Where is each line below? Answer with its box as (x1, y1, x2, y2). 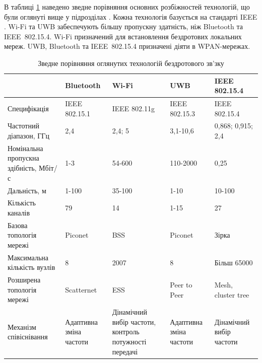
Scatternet (65, 284, 97, 295)
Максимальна (8, 252, 48, 262)
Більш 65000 (214, 257, 253, 267)
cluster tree (214, 289, 249, 300)
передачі (112, 346, 138, 356)
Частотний (8, 120, 39, 131)
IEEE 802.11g (112, 103, 155, 113)
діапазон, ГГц (8, 130, 49, 141)
